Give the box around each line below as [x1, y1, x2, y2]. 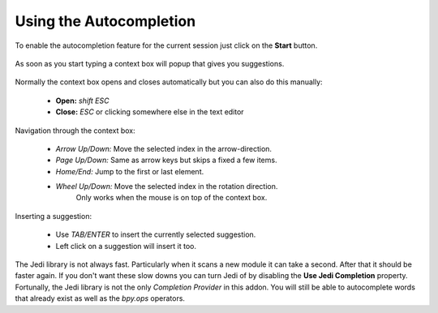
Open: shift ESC [55, 96, 109, 105]
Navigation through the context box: [15, 126, 135, 135]
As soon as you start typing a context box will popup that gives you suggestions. [15, 58, 285, 68]
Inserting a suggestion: [15, 211, 92, 221]
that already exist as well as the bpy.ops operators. [15, 294, 186, 303]
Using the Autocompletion [15, 12, 196, 30]
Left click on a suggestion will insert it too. [55, 241, 197, 251]
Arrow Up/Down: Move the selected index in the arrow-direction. [55, 144, 272, 153]
